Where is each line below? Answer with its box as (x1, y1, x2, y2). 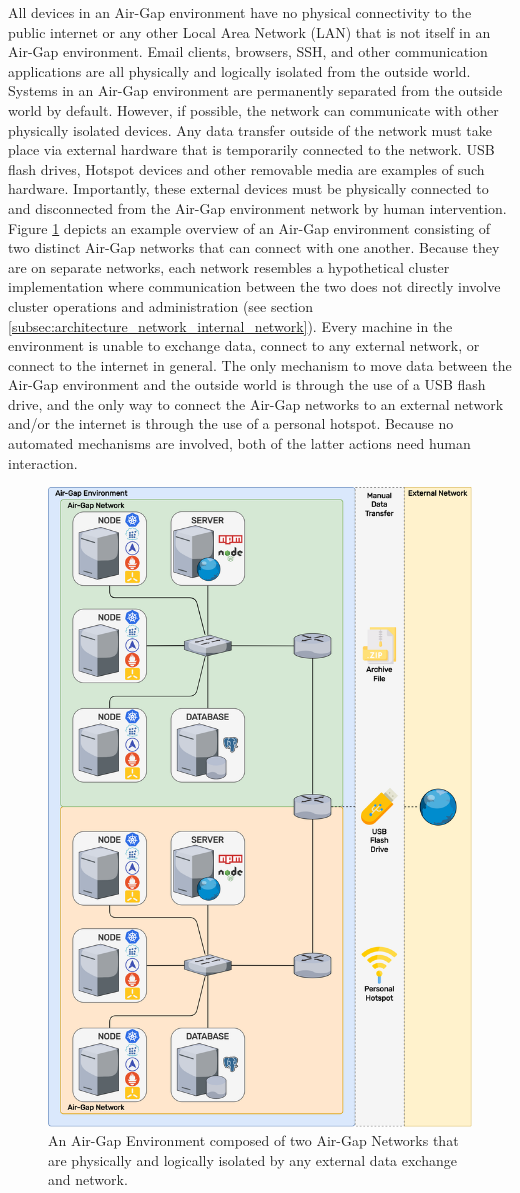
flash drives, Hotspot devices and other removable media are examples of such (8, 158, 485, 179)
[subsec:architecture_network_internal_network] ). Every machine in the (8, 315, 453, 336)
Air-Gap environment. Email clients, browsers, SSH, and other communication (8, 41, 488, 62)
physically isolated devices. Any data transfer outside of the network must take (8, 119, 492, 140)
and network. (48, 1169, 128, 1190)
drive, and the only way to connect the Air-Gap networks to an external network (8, 393, 504, 414)
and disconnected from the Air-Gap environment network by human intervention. (8, 197, 507, 218)
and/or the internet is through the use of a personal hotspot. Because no (8, 413, 454, 434)
